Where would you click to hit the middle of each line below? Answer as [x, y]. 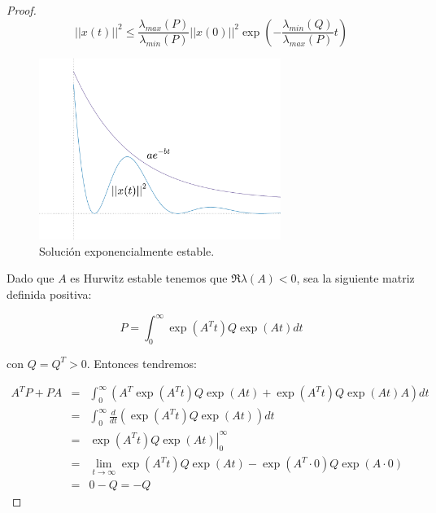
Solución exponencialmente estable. [127, 250]
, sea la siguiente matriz [355, 278]
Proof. [22, 10]
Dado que [31, 278]
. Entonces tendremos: [142, 363]
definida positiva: [49, 294]
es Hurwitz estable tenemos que [149, 278]
